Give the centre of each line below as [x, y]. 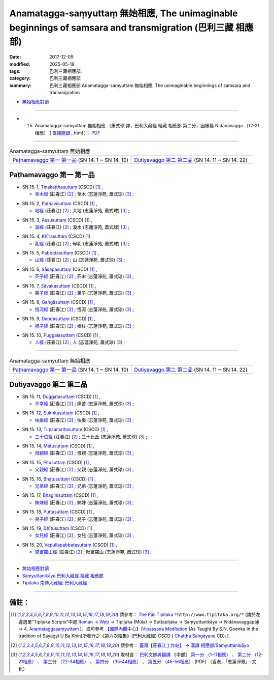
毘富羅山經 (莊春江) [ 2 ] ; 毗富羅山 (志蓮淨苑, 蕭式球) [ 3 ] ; [93, 552]
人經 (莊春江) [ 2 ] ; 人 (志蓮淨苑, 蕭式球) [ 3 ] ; [80, 342]
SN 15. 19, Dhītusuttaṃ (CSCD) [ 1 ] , [58, 528]
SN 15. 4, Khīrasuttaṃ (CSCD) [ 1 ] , [58, 236]
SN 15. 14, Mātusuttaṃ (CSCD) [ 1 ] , [58, 446]
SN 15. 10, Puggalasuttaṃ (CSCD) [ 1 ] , [61, 335]
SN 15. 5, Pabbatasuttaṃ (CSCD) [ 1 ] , [60, 253]
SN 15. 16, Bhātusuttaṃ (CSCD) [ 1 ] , [59, 479]
